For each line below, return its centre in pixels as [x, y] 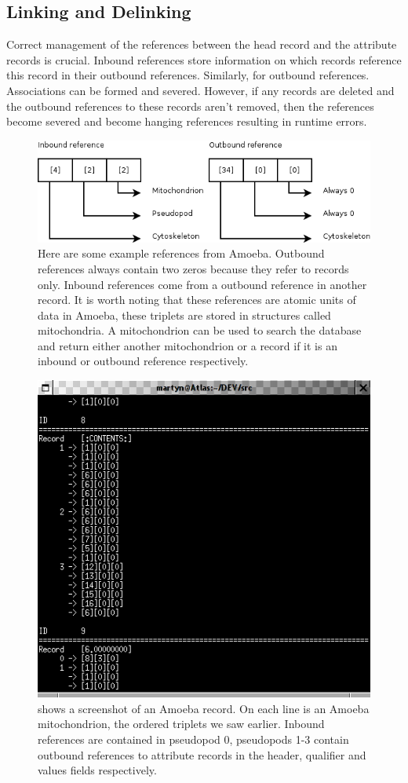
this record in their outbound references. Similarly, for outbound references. [188, 75]
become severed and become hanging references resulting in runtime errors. [187, 121]
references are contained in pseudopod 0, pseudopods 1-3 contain [193, 739]
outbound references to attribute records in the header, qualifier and [202, 754]
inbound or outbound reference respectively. [143, 361]
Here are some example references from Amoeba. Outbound [181, 253]
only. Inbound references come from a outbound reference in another [202, 284]
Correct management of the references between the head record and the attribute [202, 44]
